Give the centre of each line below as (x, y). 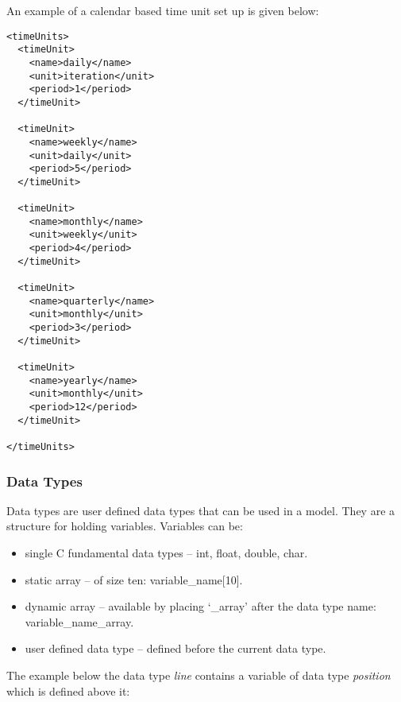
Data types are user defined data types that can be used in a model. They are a (201, 510)
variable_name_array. (79, 621)
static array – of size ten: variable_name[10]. (134, 579)
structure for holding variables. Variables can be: (125, 526)
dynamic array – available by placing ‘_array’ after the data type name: (200, 606)
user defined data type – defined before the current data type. (175, 648)
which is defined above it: (68, 690)
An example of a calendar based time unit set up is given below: (163, 10)
